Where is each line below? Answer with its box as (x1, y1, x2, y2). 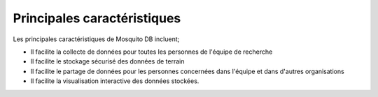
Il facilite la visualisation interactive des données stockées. (30, 77, 199, 85)
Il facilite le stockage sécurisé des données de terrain (30, 57, 185, 66)
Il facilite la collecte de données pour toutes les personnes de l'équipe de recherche (30, 47, 273, 56)
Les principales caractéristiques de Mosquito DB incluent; (13, 35, 180, 43)
